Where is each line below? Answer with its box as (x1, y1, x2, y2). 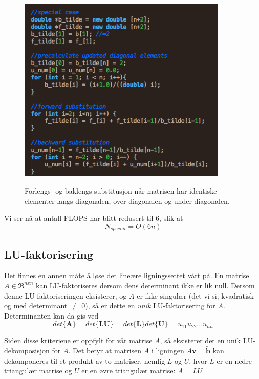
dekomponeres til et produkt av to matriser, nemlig (4, 355, 165, 366)
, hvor (189, 355, 207, 366)
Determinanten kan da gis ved (4, 310, 99, 321)
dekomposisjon (4, 345, 50, 356)
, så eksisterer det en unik (160, 335, 241, 346)
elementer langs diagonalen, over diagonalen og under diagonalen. (25, 195, 230, 206)
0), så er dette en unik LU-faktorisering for (81, 300, 215, 311)
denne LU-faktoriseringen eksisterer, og (4, 290, 127, 301)
